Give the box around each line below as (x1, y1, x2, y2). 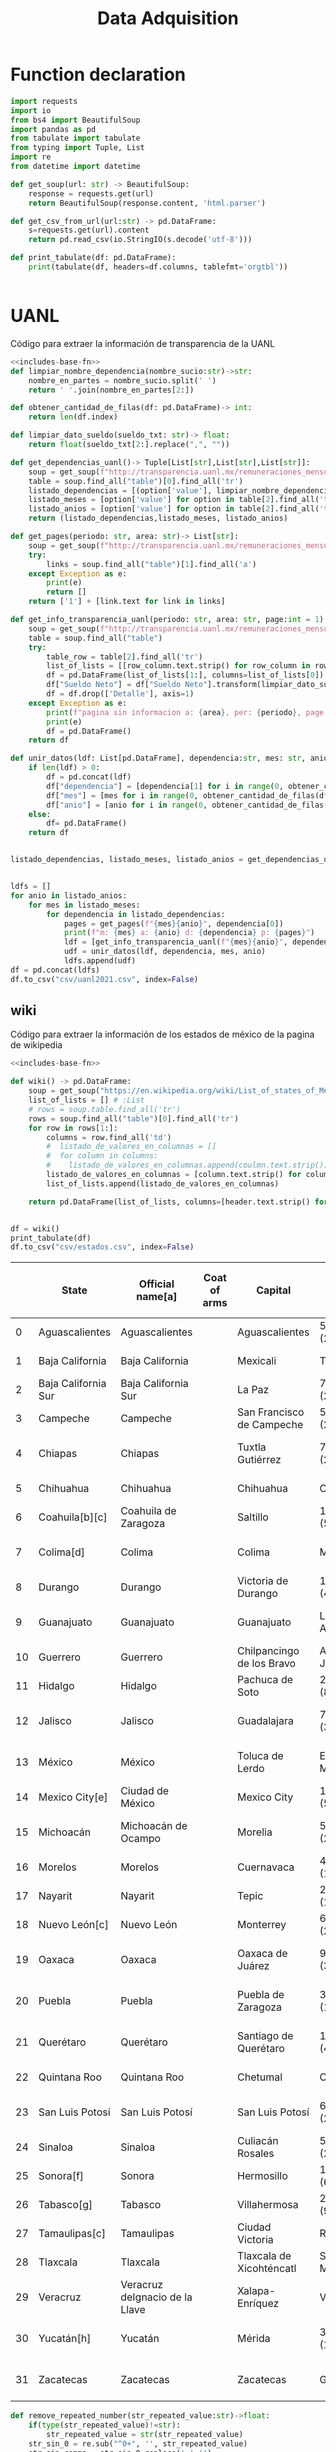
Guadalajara (237, 1714, 294, 1728)
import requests (10, 96, 78, 106)
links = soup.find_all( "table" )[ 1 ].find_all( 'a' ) (46, 559, 257, 569)
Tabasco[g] (38, 2198, 93, 2212)
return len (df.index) (28, 412, 118, 422)
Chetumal (237, 2070, 283, 2084)
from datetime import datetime (10, 162, 141, 172)
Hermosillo (237, 2169, 288, 2183)
